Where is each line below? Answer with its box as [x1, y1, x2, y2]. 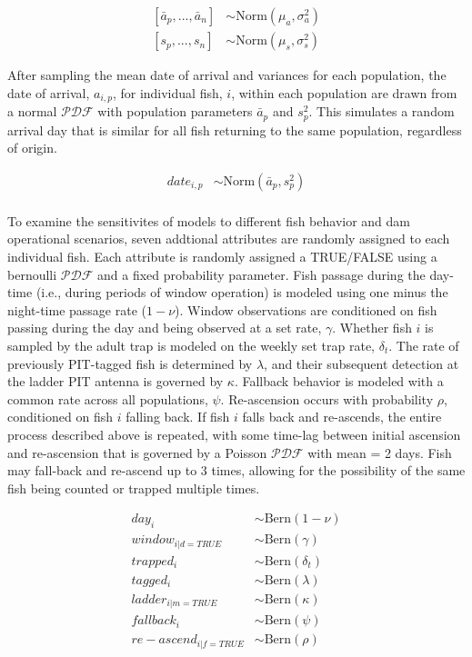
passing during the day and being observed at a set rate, [7, 318, 322, 337]
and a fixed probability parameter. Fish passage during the [97, 264, 426, 284]
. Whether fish [332, 318, 412, 337]
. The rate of [388, 335, 459, 354]
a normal [7, 102, 57, 121]
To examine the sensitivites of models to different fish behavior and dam [7, 211, 411, 230]
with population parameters [97, 102, 253, 121]
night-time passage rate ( [7, 300, 147, 319]
